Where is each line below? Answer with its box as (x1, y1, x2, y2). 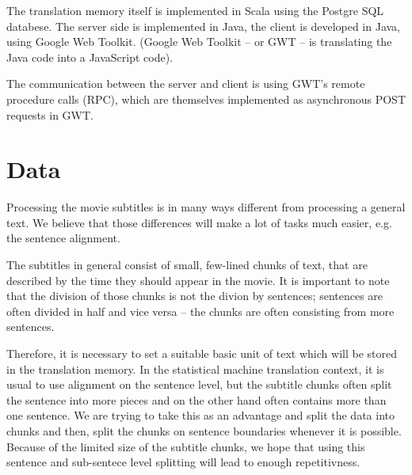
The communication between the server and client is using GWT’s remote (6, 75, 365, 92)
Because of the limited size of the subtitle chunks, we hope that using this (6, 438, 365, 454)
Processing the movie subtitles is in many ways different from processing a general (6, 199, 406, 215)
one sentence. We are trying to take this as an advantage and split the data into (6, 407, 395, 424)
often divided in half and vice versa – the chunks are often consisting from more (6, 302, 395, 319)
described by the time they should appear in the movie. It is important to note (6, 272, 390, 288)
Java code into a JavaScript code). (6, 48, 174, 65)
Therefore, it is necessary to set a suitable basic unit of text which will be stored (6, 345, 397, 362)
